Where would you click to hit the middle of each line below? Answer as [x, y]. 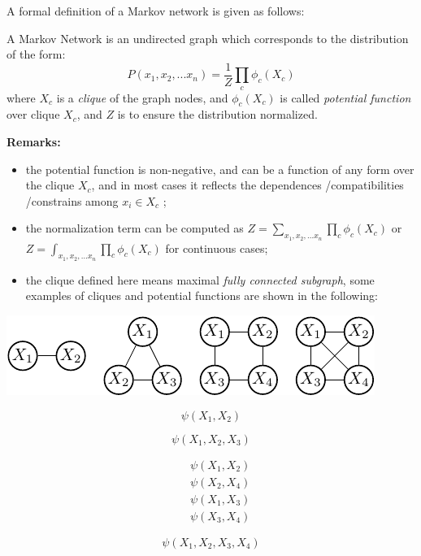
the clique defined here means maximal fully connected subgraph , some [200, 279]
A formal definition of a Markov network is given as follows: [156, 11]
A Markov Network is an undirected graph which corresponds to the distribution [208, 38]
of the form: [36, 54]
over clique [33, 114]
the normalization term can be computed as [135, 228]
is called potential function [345, 97]
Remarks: [34, 142]
